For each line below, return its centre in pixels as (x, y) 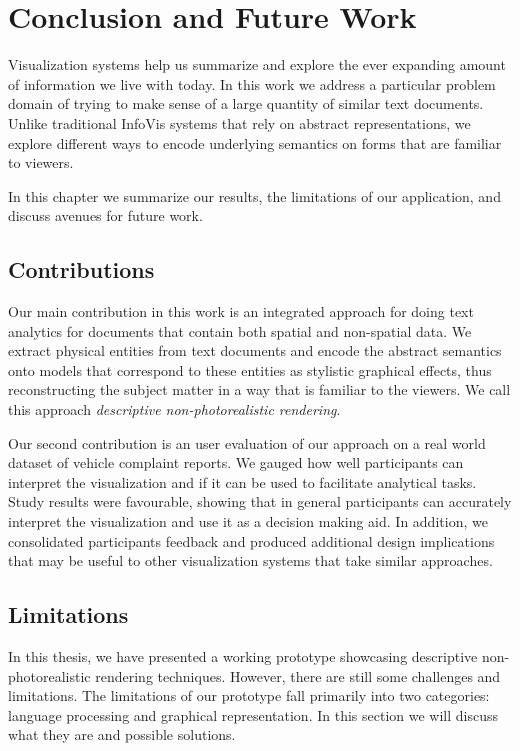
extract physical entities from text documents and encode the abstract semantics (255, 350)
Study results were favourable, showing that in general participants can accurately (260, 501)
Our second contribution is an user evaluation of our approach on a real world (247, 442)
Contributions (81, 269)
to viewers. (41, 162)
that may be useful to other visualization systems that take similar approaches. (250, 560)
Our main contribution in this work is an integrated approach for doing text (241, 311)
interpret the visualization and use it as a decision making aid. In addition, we (248, 521)
